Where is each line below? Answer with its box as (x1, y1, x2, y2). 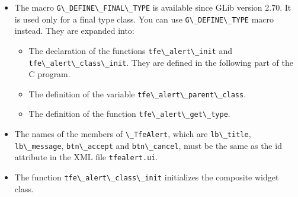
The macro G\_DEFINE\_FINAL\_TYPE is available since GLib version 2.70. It (14, 1, 291, 13)
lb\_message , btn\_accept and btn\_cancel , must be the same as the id (14, 139, 282, 151)
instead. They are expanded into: (14, 24, 134, 37)
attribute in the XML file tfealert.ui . (14, 151, 158, 163)
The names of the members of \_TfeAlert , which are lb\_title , (14, 128, 251, 140)
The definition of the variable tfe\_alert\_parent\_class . (28, 87, 246, 100)
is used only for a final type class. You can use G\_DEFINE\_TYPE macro (14, 12, 274, 25)
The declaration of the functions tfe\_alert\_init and (28, 44, 232, 56)
